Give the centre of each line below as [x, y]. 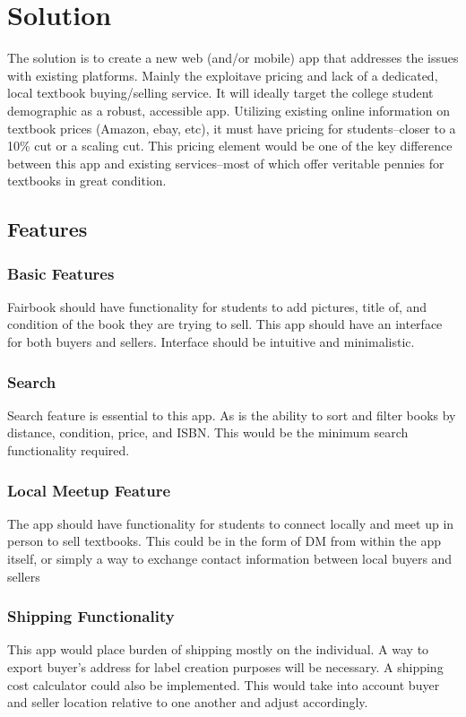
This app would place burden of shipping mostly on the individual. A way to [218, 649]
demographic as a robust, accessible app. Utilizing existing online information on [229, 110]
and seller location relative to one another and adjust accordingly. [188, 702]
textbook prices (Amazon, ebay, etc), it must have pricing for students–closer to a [232, 128]
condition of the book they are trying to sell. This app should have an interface [225, 324]
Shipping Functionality [91, 616]
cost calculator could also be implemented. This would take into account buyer [224, 684]
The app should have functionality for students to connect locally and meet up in [231, 523]
